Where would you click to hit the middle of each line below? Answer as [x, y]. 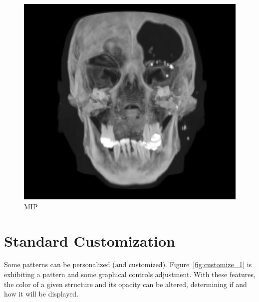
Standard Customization [90, 240]
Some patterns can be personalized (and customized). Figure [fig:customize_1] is [128, 264]
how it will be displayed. [41, 294]
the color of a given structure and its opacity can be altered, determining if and [126, 284]
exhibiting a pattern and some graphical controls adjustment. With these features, [130, 274]
